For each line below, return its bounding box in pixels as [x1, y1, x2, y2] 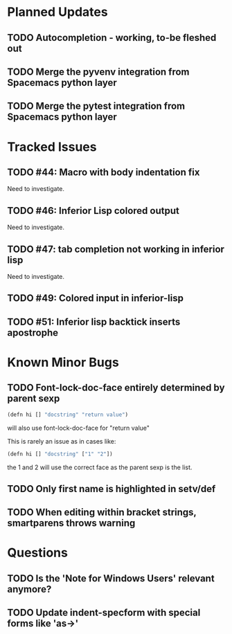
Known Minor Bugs [7, 354, 119, 370]
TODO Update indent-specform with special [7, 607, 201, 619]
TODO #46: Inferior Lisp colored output [7, 205, 180, 217]
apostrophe [7, 327, 59, 338]
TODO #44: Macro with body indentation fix [7, 166, 200, 178]
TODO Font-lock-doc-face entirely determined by [7, 382, 225, 394]
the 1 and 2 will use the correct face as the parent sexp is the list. [7, 463, 193, 471]
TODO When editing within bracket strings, [7, 507, 197, 518]
